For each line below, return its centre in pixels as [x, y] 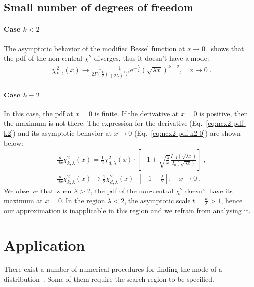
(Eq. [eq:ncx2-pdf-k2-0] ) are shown [187, 133]
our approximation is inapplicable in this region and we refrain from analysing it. [127, 211]
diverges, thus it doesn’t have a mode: [152, 58]
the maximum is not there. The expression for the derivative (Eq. [103, 123]
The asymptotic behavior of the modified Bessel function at [95, 48]
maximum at [23, 200]
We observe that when [38, 190]
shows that [227, 48]
